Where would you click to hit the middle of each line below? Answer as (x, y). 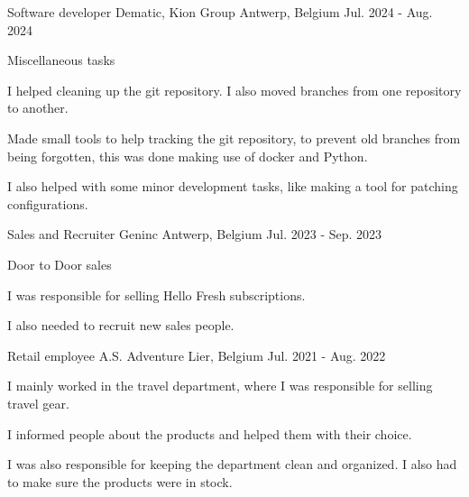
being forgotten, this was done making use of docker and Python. (188, 156)
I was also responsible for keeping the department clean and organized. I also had (232, 464)
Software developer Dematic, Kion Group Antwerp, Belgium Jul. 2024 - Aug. (220, 12)
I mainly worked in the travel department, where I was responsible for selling (220, 386)
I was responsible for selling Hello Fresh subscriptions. (156, 295)
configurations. (48, 203)
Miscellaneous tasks (61, 60)
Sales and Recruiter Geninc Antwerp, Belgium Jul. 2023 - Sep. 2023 (195, 234)
